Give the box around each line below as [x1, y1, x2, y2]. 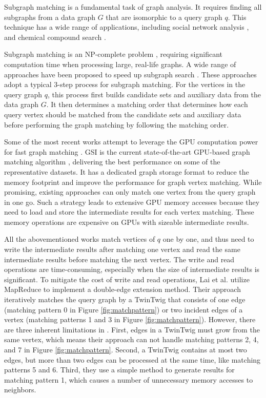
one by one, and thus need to [162, 234, 254, 244]
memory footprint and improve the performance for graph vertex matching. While [4, 176, 262, 187]
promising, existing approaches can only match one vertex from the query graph [4, 186, 256, 197]
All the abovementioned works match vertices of [4, 234, 155, 244]
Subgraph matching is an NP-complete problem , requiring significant [4, 49, 222, 59]
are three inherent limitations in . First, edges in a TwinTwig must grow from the [4, 324, 260, 334]
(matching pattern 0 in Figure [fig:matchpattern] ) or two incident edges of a [4, 304, 243, 315]
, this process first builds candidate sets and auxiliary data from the [47, 89, 261, 99]
